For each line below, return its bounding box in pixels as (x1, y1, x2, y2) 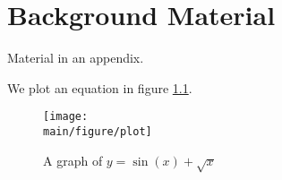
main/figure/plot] (43, 124, 152, 138)
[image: (43, 110, 89, 124)
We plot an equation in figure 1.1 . (7, 78, 192, 97)
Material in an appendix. (7, 48, 144, 67)
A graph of (43, 150, 103, 169)
